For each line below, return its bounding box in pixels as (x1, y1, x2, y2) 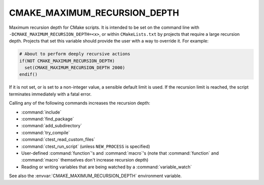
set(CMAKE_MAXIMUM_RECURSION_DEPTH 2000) (24, 65, 126, 70)
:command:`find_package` (21, 116, 74, 122)
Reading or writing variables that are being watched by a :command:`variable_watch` (21, 164, 192, 170)
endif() (19, 71, 38, 77)
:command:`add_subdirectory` (21, 123, 82, 129)
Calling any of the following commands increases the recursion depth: (9, 100, 150, 106)
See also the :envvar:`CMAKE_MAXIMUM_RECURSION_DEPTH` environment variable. (9, 173, 182, 179)
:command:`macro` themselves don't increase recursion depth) (21, 157, 149, 163)
